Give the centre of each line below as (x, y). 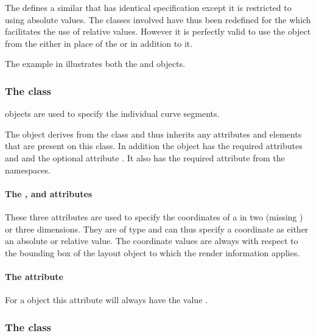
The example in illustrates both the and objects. (95, 64)
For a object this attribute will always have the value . (106, 300)
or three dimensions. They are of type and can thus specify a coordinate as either (157, 229)
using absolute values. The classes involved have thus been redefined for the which (158, 19)
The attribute (34, 276)
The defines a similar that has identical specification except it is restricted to (148, 7)
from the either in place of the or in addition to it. (99, 43)
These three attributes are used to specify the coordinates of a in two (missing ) (154, 216)
